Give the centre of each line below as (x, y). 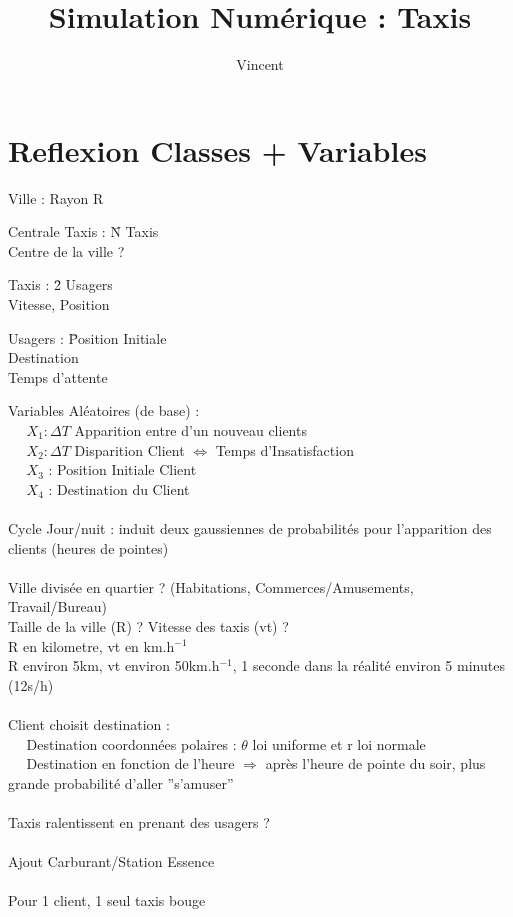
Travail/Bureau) (58, 606)
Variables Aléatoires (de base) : (104, 410)
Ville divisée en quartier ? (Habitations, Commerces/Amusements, (211, 586)
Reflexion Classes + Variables (217, 149)
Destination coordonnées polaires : (131, 743)
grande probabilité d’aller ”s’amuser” (121, 782)
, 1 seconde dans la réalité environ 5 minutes (368, 665)
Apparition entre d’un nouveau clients (190, 430)
